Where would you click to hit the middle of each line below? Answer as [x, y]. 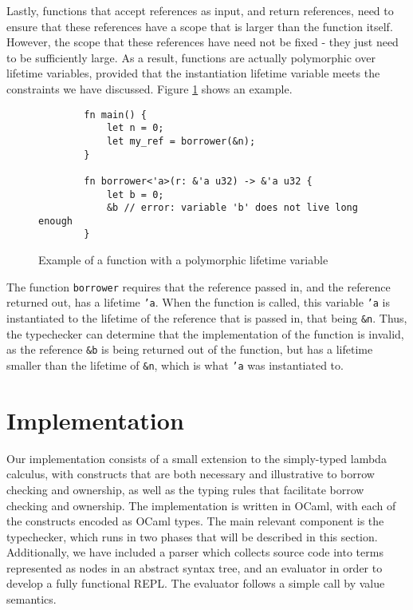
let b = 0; [135, 194]
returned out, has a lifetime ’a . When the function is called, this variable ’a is [198, 302]
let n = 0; [135, 128]
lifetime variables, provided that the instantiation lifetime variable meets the [193, 73]
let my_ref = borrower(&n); [181, 141]
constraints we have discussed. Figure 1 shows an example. [149, 88]
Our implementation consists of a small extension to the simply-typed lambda [197, 458]
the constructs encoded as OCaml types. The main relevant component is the [195, 521]
